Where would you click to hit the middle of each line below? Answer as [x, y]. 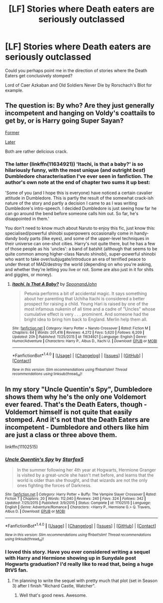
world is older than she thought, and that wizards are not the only [82, 480]
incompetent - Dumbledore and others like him [77, 428]
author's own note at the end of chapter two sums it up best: [78, 182]
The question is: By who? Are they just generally [80, 106]
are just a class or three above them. [61, 435]
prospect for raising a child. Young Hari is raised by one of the [86, 304]
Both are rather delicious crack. [36, 151]
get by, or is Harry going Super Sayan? [64, 121]
